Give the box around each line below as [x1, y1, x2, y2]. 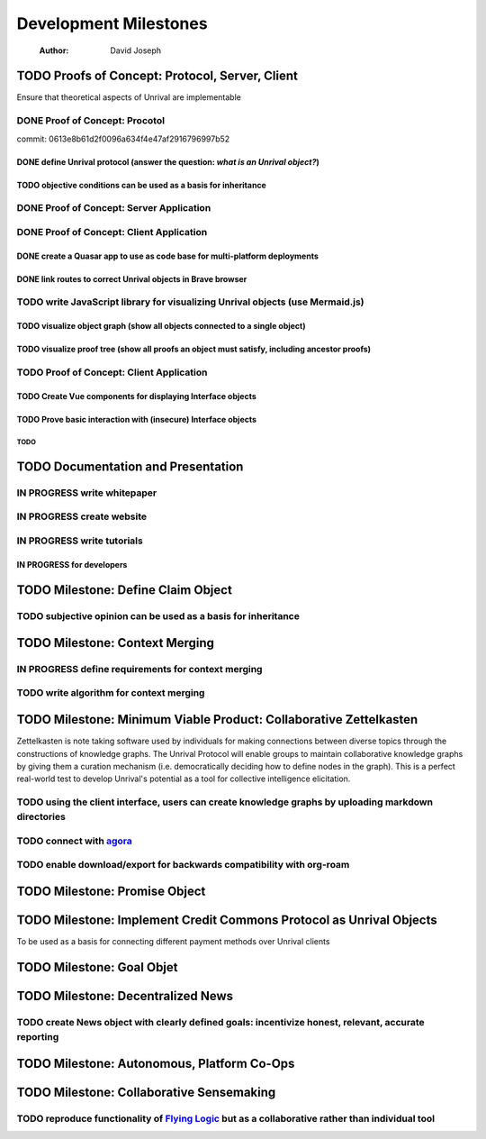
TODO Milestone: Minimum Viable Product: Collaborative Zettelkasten [16, 712, 418, 727]
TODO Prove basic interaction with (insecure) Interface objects [16, 414, 256, 424]
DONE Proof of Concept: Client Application [16, 225, 208, 238]
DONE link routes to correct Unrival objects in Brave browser [16, 273, 247, 284]
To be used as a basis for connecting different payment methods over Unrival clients [16, 936, 330, 947]
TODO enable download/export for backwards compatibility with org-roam [16, 859, 350, 871]
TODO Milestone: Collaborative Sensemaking [16, 1084, 276, 1099]
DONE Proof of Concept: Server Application [16, 202, 211, 214]
